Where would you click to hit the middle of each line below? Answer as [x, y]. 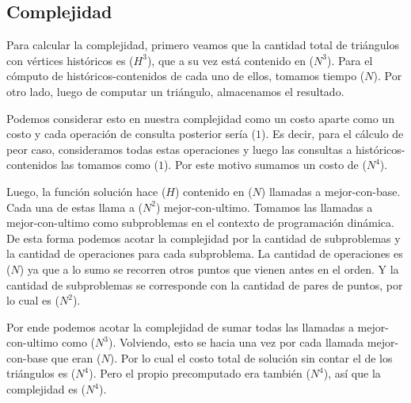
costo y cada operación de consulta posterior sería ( [131, 134]
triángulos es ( [41, 373]
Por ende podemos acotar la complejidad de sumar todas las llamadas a [180, 326]
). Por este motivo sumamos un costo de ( [265, 165]
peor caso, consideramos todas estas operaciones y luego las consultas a [179, 149]
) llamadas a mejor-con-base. [331, 191]
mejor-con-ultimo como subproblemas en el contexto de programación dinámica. [200, 223]
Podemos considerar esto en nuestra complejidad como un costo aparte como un [200, 118]
